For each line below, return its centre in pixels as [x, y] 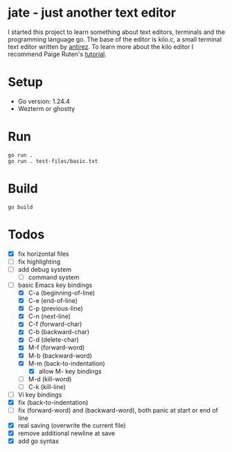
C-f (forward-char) [55, 324]
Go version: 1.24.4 [44, 101]
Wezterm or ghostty [46, 108]
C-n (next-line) [50, 316]
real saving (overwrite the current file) [72, 425]
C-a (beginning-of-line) [62, 293]
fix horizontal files [43, 254]
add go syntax [38, 441]
